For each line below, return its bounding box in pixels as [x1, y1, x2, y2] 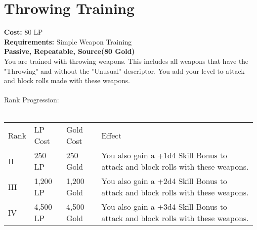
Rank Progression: [4, 94, 59, 105]
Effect [101, 129, 122, 141]
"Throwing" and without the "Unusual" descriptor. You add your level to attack [4, 65, 245, 76]
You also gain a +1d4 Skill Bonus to [101, 149, 227, 161]
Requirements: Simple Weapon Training [4, 36, 132, 46]
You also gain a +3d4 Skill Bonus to [101, 201, 227, 213]
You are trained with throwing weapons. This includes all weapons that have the [4, 55, 249, 66]
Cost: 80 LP [4, 27, 43, 37]
